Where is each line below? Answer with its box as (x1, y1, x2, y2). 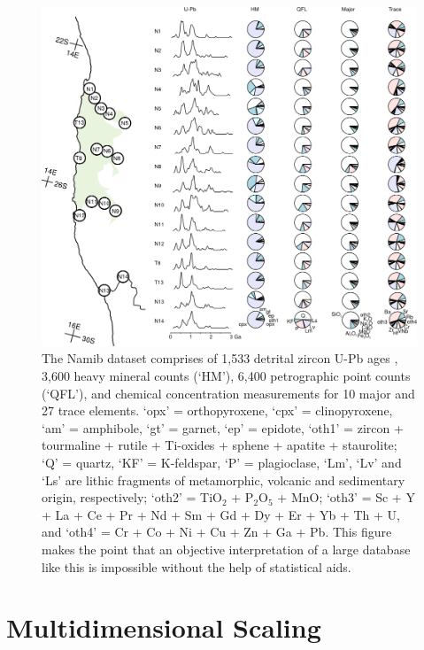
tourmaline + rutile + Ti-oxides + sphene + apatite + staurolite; (42, 436, 397, 454)
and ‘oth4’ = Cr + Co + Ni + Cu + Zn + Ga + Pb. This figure (42, 522, 392, 541)
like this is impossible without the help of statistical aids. (42, 557, 351, 576)
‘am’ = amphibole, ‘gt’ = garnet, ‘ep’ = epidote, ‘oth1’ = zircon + (42, 418, 404, 437)
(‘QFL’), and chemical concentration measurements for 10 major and (42, 383, 415, 402)
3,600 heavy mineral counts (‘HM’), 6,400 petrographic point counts (42, 367, 411, 385)
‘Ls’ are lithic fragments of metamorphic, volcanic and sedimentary (42, 470, 405, 489)
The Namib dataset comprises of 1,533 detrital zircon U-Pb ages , (42, 349, 398, 368)
